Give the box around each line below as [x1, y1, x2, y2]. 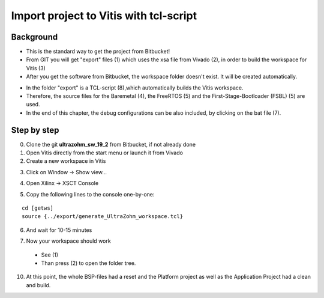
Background [11, 32, 58, 42]
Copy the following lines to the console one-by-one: [26, 190, 155, 198]
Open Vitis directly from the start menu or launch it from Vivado [26, 149, 183, 156]
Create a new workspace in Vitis [26, 157, 106, 165]
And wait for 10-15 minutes [26, 226, 92, 234]
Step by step [11, 125, 59, 135]
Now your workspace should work [26, 237, 111, 245]
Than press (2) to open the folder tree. [41, 260, 136, 267]
